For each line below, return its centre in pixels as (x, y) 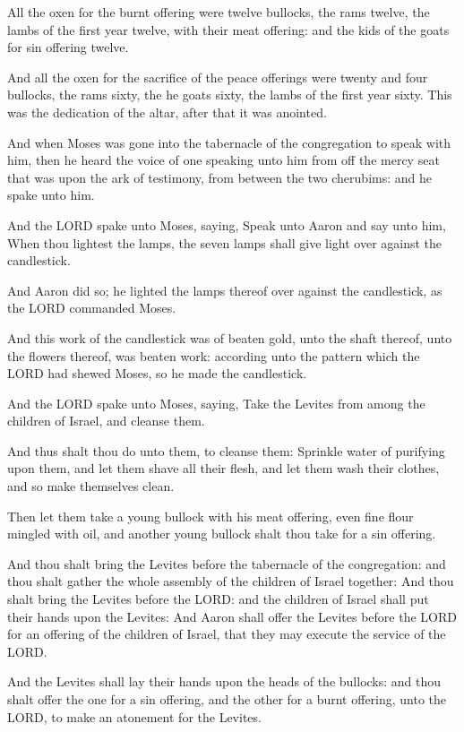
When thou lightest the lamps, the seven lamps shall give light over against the (225, 242)
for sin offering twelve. (68, 47)
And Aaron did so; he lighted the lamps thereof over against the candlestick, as (225, 290)
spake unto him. (51, 195)
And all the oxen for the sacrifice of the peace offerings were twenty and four (218, 77)
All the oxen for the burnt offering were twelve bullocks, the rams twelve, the (219, 12)
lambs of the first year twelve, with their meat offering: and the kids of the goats (228, 29)
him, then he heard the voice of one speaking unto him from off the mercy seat (223, 160)
